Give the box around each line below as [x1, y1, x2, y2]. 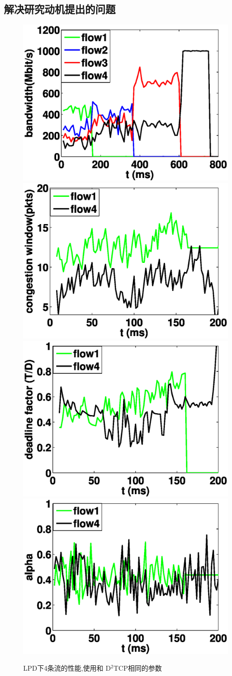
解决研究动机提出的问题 [4, 1, 116, 16]
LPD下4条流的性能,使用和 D [23, 662, 111, 673]
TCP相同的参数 [113, 662, 162, 673]
